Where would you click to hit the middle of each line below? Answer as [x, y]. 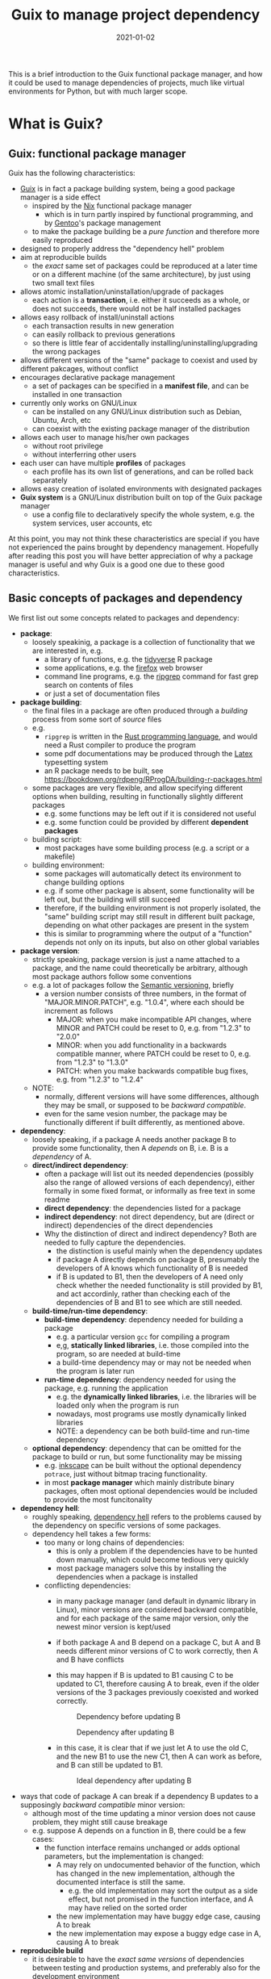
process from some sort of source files [97, 719]
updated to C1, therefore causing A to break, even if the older [158, 1684]
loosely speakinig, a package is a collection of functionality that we [144, 642]
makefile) [60, 856]
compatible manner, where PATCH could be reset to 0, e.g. [154, 1053]
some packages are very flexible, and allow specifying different [138, 788]
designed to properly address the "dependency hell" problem [122, 249]
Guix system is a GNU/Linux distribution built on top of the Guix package [141, 497]
